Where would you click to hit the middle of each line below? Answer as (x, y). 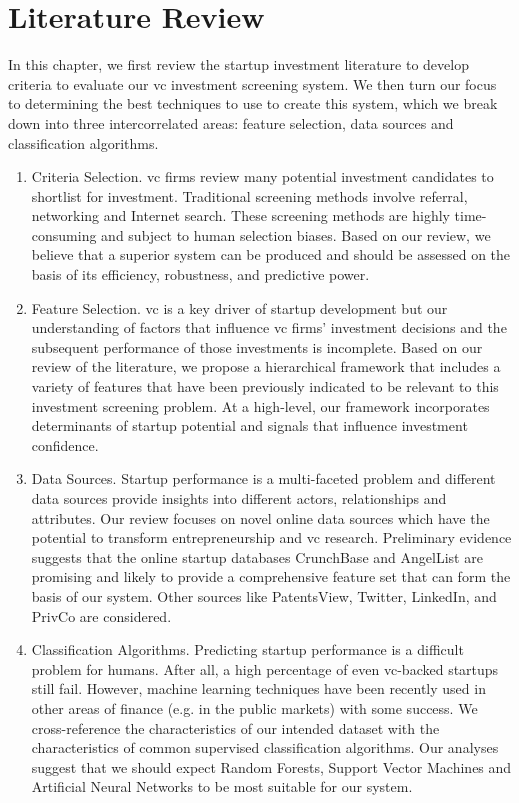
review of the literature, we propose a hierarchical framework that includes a (266, 366)
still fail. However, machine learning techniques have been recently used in (258, 688)
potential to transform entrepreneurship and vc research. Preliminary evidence (271, 537)
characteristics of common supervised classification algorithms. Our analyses (265, 747)
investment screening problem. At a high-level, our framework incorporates (260, 405)
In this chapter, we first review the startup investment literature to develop (238, 64)
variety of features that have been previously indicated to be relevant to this (265, 386)
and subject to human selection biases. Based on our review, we (296, 234)
